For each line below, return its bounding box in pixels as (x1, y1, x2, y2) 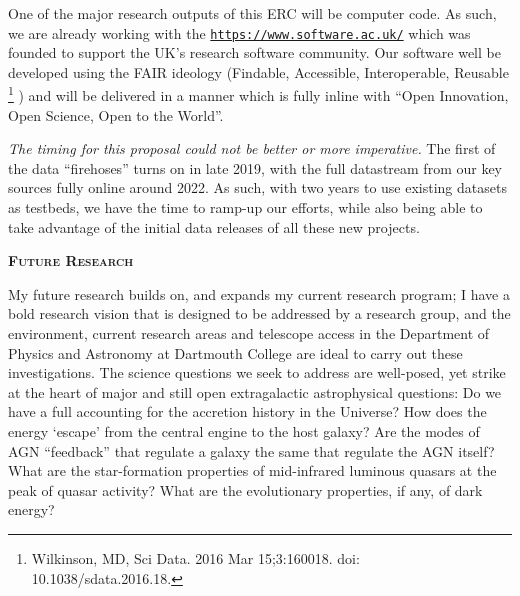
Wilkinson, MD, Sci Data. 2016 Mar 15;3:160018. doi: (31, 547, 360, 568)
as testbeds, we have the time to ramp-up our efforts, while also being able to (8, 197, 483, 218)
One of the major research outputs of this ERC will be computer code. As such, (8, 3, 497, 23)
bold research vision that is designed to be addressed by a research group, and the (8, 303, 511, 324)
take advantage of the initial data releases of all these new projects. (8, 216, 420, 237)
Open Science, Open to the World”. (8, 104, 224, 125)
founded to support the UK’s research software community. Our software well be (8, 42, 501, 63)
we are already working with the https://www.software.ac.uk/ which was (8, 22, 471, 43)
